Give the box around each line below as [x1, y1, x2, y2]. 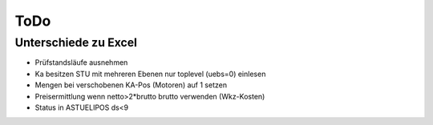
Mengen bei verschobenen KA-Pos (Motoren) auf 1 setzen [34, 80, 228, 90]
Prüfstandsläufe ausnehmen [34, 58, 128, 67]
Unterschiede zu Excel [14, 35, 138, 50]
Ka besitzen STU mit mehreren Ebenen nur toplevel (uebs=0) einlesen [34, 69, 266, 79]
